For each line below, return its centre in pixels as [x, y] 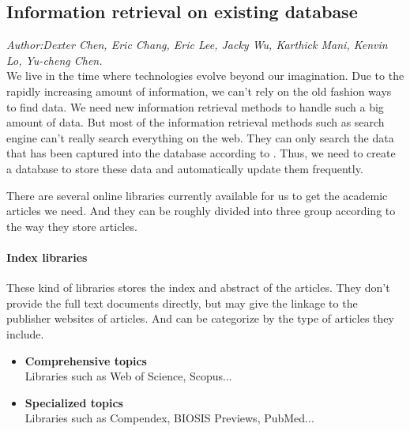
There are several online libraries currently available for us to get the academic [197, 195]
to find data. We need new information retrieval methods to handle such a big [195, 106]
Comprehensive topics [86, 360]
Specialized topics [74, 402]
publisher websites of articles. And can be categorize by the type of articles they [200, 318]
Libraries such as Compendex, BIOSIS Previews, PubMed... [169, 418]
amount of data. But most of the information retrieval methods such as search [196, 122]
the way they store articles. [72, 226]
